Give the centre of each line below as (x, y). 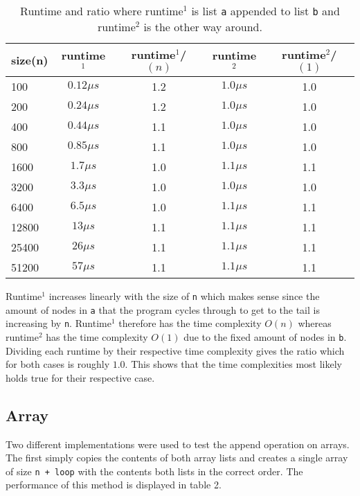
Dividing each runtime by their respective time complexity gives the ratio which (175, 350)
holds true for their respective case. (80, 377)
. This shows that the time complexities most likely (233, 364)
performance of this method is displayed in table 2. (114, 485)
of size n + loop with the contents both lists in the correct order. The (154, 471)
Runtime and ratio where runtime (102, 11)
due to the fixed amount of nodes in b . (265, 336)
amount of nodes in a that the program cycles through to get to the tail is (163, 309)
